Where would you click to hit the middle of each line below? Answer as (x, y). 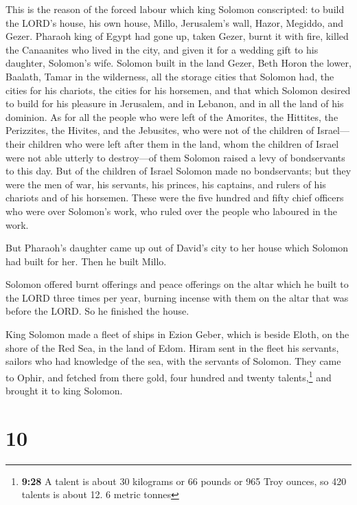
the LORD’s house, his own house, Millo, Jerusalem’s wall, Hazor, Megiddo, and (175, 22)
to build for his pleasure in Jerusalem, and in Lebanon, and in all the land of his (175, 103)
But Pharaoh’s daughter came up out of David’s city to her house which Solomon (177, 248)
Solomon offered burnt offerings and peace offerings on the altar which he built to (177, 284)
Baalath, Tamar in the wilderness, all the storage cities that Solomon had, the (170, 76)
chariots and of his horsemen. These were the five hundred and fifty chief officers (175, 198)
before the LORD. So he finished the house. (97, 311)
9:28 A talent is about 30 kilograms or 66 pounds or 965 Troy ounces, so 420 (184, 481)
